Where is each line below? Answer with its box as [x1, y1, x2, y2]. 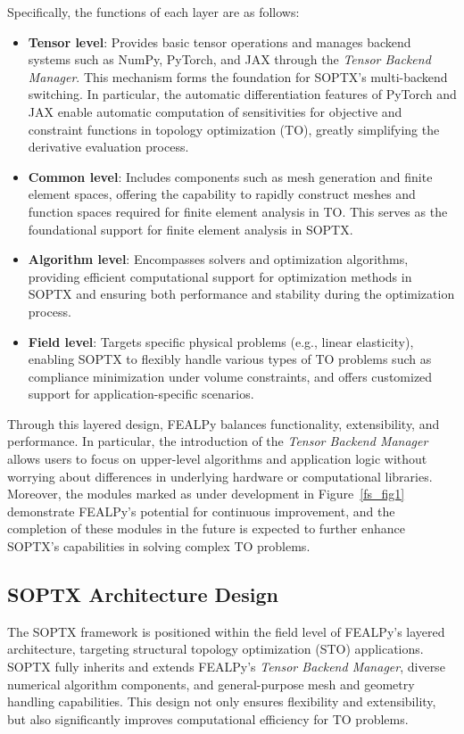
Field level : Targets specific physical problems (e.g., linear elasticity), [28, 332, 414, 351]
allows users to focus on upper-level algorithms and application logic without [7, 449, 427, 468]
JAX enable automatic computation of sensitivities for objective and [28, 102, 402, 120]
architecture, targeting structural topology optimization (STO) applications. [7, 639, 424, 658]
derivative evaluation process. [28, 137, 189, 156]
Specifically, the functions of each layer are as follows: [7, 3, 300, 21]
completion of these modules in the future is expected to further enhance [7, 519, 406, 538]
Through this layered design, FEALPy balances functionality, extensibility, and [7, 414, 440, 433]
